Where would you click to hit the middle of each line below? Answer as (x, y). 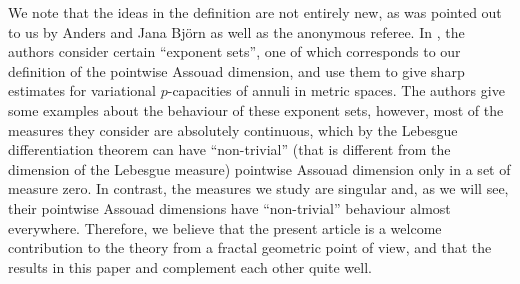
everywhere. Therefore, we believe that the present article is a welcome (225, 227)
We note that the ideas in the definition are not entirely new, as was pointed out (255, 12)
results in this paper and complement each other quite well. (190, 266)
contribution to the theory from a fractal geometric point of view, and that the (250, 247)
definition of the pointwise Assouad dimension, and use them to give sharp (236, 70)
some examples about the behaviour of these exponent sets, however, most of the (256, 109)
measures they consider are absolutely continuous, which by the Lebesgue (233, 129)
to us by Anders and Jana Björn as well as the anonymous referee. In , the (236, 31)
